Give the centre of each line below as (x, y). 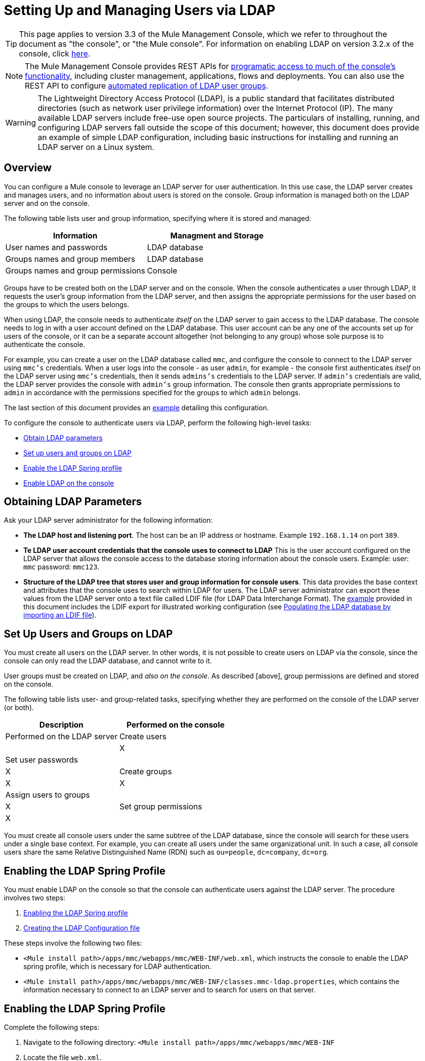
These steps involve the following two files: (73, 943)
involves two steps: (35, 898)
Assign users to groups (48, 795)
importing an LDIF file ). (60, 615)
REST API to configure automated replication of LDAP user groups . (147, 85)
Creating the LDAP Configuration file (82, 928)
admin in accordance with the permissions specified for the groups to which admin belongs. (152, 392)
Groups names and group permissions (75, 270)
